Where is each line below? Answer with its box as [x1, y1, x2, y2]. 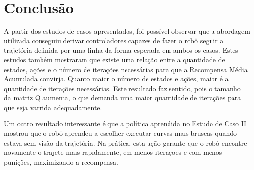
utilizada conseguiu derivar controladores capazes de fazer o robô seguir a [4, 35, 224, 45]
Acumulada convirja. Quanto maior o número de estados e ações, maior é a [4, 74, 229, 84]
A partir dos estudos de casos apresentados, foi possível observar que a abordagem [4, 26, 250, 36]
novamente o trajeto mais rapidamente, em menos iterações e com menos [4, 147, 222, 157]
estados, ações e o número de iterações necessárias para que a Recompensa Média [4, 64, 248, 74]
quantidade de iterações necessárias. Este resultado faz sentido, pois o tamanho [4, 83, 241, 93]
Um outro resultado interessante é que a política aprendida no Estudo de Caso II [4, 118, 247, 129]
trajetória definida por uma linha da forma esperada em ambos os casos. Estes [4, 45, 238, 55]
